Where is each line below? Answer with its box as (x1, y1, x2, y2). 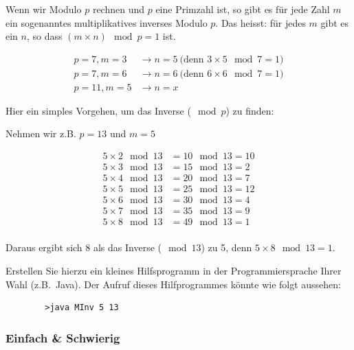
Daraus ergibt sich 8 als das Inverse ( (5, 240, 162, 255)
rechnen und (92, 2, 145, 16)
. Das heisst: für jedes (215, 15, 306, 30)
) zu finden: (225, 103, 274, 117)
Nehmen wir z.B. (5, 126, 76, 141)
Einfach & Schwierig (5, 329, 120, 346)
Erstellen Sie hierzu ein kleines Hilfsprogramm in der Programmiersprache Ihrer (5, 263, 342, 277)
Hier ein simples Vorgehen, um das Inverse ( (5, 103, 191, 117)
